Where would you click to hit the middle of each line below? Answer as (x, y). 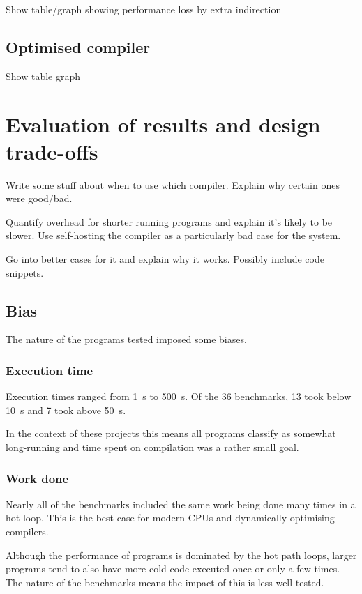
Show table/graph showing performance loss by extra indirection (144, 9)
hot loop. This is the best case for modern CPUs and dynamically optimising (170, 518)
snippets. (25, 272)
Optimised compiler (78, 46)
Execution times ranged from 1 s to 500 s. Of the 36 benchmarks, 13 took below (179, 396)
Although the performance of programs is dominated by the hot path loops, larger (181, 555)
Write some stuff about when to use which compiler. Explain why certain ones (173, 184)
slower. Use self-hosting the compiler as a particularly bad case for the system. (173, 235)
